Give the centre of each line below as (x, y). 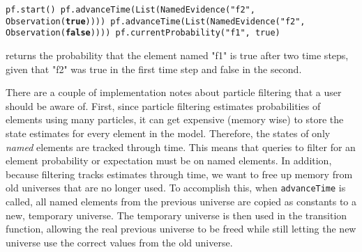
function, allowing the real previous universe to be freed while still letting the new (181, 229)
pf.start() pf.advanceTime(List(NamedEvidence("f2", (130, 10)
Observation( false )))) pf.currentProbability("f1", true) (143, 33)
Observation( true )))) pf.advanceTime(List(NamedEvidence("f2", (156, 21)
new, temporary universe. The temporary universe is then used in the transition (176, 215)
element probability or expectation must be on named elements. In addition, (169, 160)
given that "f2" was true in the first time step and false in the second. (154, 69)
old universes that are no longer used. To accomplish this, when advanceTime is (176, 188)
